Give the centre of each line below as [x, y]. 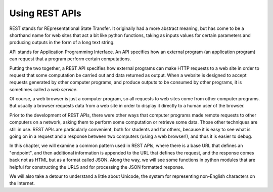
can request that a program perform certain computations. [70, 59]
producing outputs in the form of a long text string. [62, 43]
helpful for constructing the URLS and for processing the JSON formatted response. [97, 167]
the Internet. [22, 183]
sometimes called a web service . [43, 89]
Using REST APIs [45, 13]
